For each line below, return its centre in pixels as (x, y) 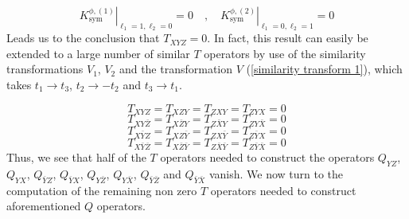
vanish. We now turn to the (276, 174)
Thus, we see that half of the (76, 157)
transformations (45, 69)
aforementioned (44, 206)
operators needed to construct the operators (267, 157)
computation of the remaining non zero (102, 190)
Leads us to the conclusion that (83, 38)
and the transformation (176, 69)
